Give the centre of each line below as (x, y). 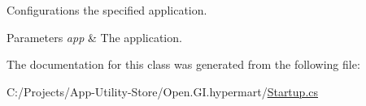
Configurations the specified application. (107, 10)
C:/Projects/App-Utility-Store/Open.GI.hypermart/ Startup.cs (163, 91)
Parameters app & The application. (94, 37)
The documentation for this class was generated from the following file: (183, 64)
